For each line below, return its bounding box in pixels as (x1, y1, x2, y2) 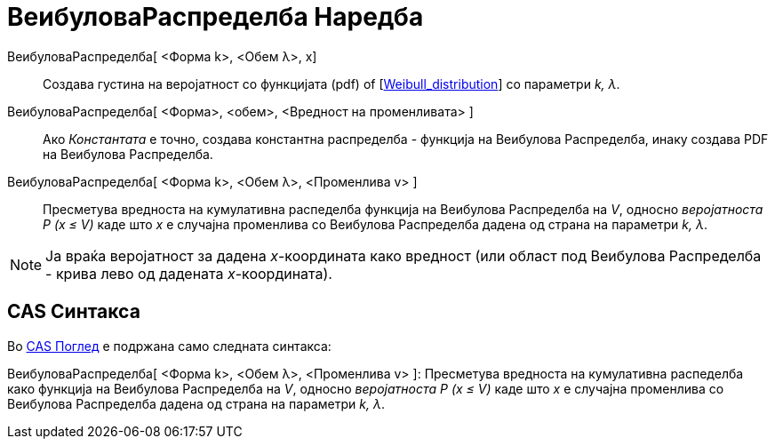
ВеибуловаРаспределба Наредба (7, 2, 424, 32)
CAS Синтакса (7, 300, 140, 323)
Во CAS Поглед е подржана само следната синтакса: (7, 338, 332, 354)
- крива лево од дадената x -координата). (45, 264, 332, 283)
